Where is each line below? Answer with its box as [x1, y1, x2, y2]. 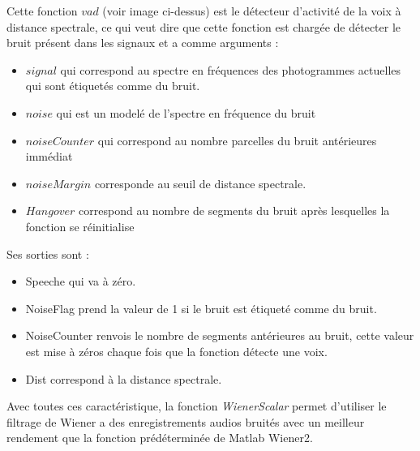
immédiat [25, 148, 73, 165]
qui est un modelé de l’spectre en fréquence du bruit [56, 104, 316, 121]
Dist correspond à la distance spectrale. [25, 370, 222, 387]
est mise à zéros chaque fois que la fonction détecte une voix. [25, 342, 328, 359]
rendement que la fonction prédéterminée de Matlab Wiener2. [6, 429, 313, 446]
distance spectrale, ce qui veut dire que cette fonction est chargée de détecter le [6, 18, 401, 35]
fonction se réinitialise [25, 217, 135, 234]
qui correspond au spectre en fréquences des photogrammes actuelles [60, 61, 401, 78]
